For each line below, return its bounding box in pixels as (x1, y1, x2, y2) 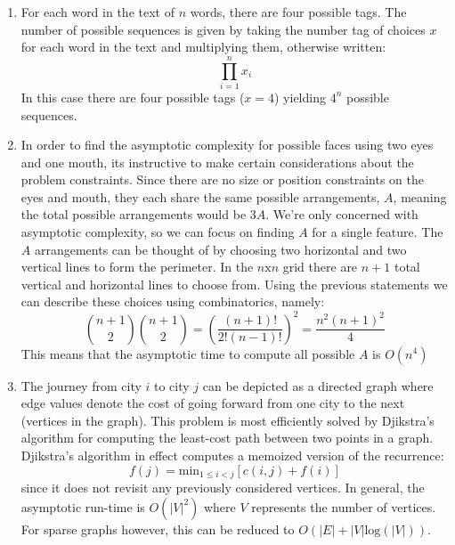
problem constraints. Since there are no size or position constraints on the (20, 170, 424, 189)
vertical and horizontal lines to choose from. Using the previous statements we (20, 274, 448, 293)
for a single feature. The (312, 223, 443, 241)
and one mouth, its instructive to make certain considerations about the (20, 152, 414, 171)
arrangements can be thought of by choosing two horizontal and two (34, 240, 407, 258)
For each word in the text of (20, 3, 175, 20)
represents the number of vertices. (251, 497, 436, 516)
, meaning (393, 187, 447, 206)
